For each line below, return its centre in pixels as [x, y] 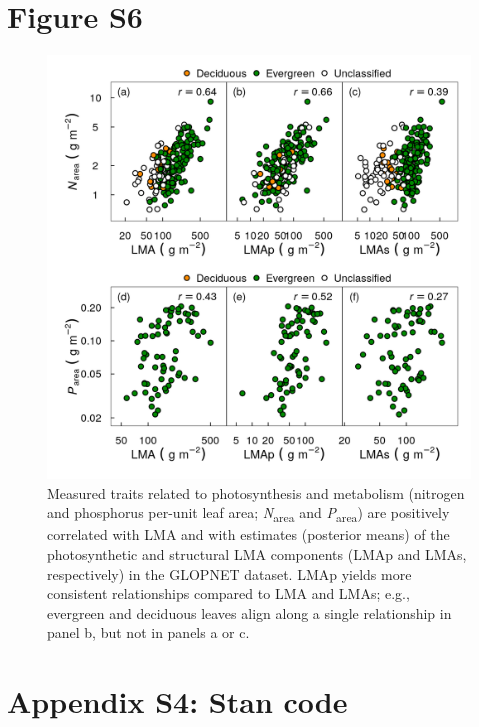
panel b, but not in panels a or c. [148, 632]
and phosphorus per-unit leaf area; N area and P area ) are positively [248, 514]
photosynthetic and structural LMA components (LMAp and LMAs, [257, 554]
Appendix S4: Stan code [177, 701]
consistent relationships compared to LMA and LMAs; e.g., [228, 593]
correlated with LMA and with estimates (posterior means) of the [248, 534]
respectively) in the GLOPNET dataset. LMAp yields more [229, 573]
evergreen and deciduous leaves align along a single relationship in [249, 612]
